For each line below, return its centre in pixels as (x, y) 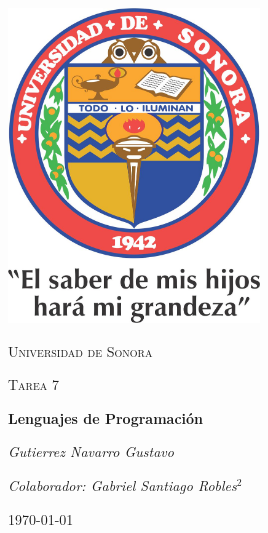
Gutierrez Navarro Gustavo (91, 451)
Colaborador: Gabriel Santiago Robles (122, 485)
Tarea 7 (33, 384)
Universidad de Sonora (80, 350)
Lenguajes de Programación (106, 417)
